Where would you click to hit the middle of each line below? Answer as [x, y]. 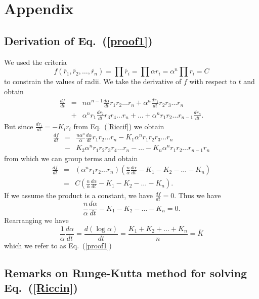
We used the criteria [35, 62]
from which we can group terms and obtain [71, 158]
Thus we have [200, 195]
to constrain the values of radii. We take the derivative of [93, 81]
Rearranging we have [36, 220]
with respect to [213, 81]
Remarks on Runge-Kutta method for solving [126, 273]
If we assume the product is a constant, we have [78, 195]
